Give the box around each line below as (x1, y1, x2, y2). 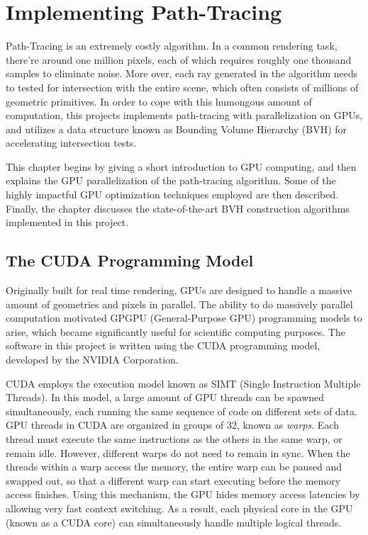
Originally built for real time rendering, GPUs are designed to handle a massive (6, 283, 352, 298)
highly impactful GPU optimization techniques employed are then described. (6, 187, 339, 202)
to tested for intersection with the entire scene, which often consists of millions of (6, 79, 359, 94)
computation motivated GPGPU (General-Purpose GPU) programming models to (6, 310, 362, 325)
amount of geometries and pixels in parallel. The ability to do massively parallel (6, 296, 353, 311)
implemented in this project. (6, 215, 129, 230)
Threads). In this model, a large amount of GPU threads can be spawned (6, 390, 325, 405)
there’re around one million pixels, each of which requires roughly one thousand (6, 52, 352, 67)
